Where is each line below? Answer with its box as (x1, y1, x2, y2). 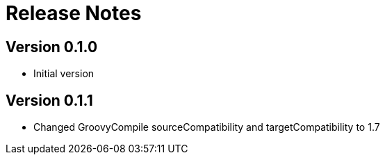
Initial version (33, 67, 95, 80)
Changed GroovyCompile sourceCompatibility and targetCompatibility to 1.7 (33, 121, 380, 134)
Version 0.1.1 (6, 91, 93, 109)
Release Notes (6, 1, 142, 25)
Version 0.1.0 (6, 38, 98, 56)
